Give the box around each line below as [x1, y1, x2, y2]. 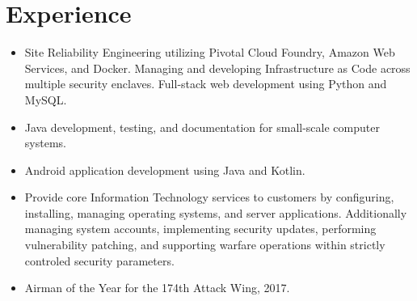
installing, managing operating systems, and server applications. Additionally [24, 204, 407, 221]
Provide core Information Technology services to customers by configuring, [24, 189, 394, 206]
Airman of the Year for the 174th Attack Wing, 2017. [24, 279, 290, 296]
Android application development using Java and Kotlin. [24, 161, 305, 178]
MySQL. [24, 91, 67, 108]
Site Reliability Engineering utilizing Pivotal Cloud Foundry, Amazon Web [24, 44, 395, 61]
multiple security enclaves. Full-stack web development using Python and [24, 75, 387, 92]
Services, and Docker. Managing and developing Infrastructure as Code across [24, 59, 411, 76]
